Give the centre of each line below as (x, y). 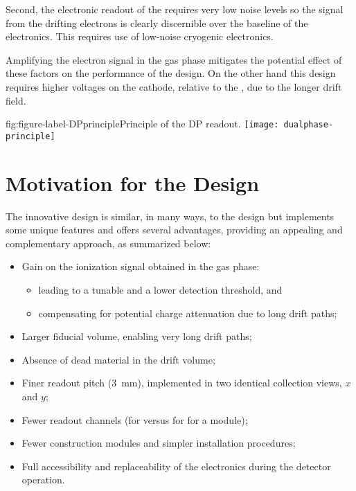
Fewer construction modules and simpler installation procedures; (159, 443)
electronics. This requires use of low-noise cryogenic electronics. (140, 36)
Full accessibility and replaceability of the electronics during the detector (176, 466)
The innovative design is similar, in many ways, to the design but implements (170, 216)
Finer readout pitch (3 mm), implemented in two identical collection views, (182, 383)
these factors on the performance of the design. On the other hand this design (171, 73)
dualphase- (309, 125)
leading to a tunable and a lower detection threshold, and (160, 289)
